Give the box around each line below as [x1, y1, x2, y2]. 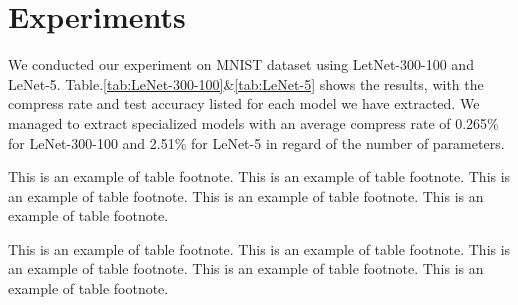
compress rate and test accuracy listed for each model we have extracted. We [8, 93, 480, 114]
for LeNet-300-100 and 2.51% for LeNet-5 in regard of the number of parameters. [8, 132, 505, 153]
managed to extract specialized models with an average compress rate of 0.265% [8, 112, 499, 133]
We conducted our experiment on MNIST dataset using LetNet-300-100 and [8, 54, 474, 75]
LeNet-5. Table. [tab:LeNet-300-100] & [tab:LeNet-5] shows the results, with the [8, 73, 484, 94]
